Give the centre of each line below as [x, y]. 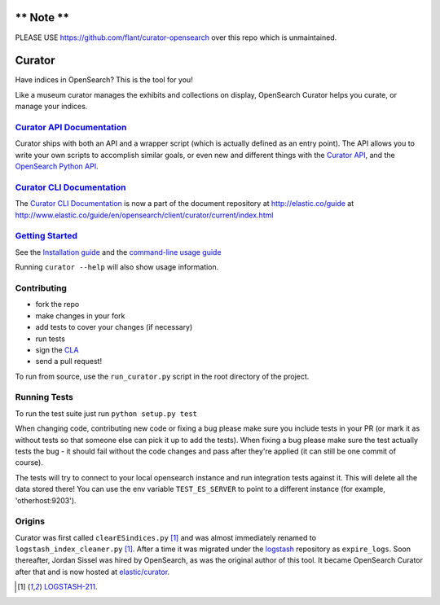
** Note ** [42, 18]
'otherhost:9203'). [46, 500]
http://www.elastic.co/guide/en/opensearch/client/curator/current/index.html [144, 215]
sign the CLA [57, 349]
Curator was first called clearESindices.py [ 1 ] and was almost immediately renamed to [166, 537]
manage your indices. [51, 107]
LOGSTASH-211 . [70, 587]
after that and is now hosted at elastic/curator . [92, 572]
